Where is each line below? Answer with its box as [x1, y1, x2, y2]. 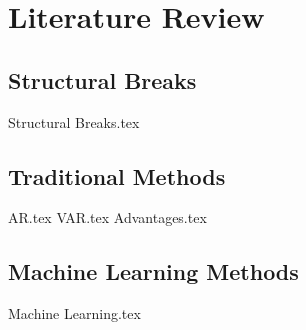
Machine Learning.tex [8, 303, 141, 324]
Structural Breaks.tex [8, 111, 140, 132]
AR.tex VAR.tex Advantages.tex [8, 207, 207, 228]
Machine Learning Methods [8, 256, 299, 287]
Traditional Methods [8, 160, 226, 191]
